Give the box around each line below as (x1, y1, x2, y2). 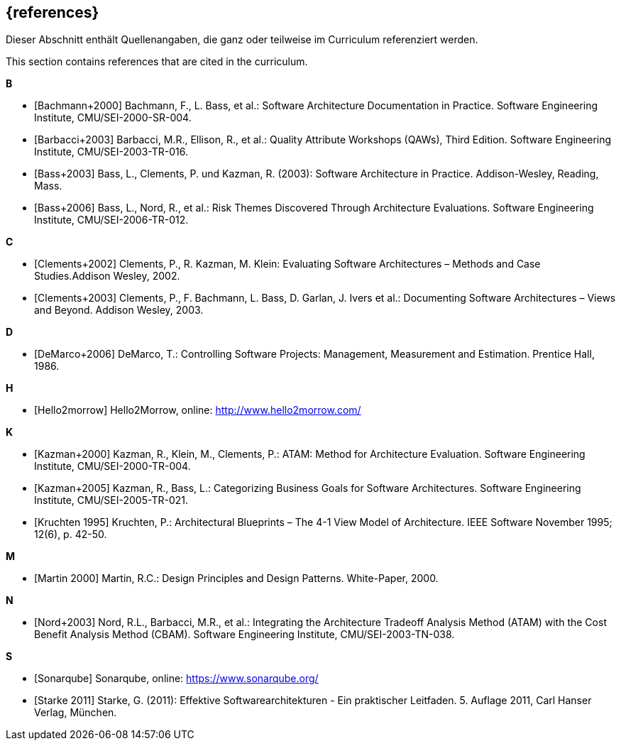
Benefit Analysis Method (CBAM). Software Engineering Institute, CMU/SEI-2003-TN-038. (34, 628, 455, 641)
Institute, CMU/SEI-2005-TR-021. (34, 494, 188, 507)
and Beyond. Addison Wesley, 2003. (34, 304, 204, 317)
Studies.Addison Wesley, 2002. (34, 270, 180, 283)
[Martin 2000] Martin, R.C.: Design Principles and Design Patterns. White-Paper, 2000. (34, 572, 439, 585)
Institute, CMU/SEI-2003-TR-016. (34, 146, 189, 158)
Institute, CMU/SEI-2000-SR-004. (34, 111, 192, 124)
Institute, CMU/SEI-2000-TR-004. (34, 460, 191, 473)
